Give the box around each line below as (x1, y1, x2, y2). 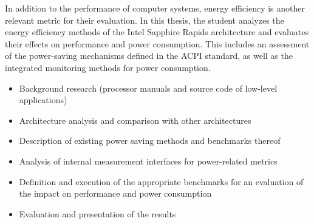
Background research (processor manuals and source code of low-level (19, 81, 278, 94)
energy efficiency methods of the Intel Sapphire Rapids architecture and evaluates (5, 25, 309, 38)
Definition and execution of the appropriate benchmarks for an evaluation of (19, 175, 304, 188)
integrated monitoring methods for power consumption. (5, 61, 211, 73)
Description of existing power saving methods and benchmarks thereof (19, 134, 281, 147)
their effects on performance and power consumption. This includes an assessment (5, 37, 310, 50)
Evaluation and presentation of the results (19, 207, 176, 220)
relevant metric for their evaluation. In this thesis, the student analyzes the (5, 13, 284, 26)
